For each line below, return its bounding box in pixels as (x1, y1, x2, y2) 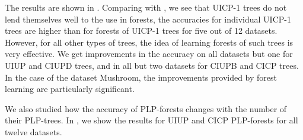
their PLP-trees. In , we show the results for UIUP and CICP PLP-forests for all (5, 114, 298, 126)
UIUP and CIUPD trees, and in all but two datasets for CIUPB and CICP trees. (5, 59, 299, 71)
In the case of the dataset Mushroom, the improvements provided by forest (5, 71, 278, 83)
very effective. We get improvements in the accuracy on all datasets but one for (5, 47, 293, 60)
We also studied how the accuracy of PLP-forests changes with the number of (5, 102, 287, 114)
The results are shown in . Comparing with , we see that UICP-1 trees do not (5, 1, 287, 13)
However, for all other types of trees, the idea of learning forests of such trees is (5, 36, 294, 48)
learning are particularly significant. (5, 82, 135, 95)
